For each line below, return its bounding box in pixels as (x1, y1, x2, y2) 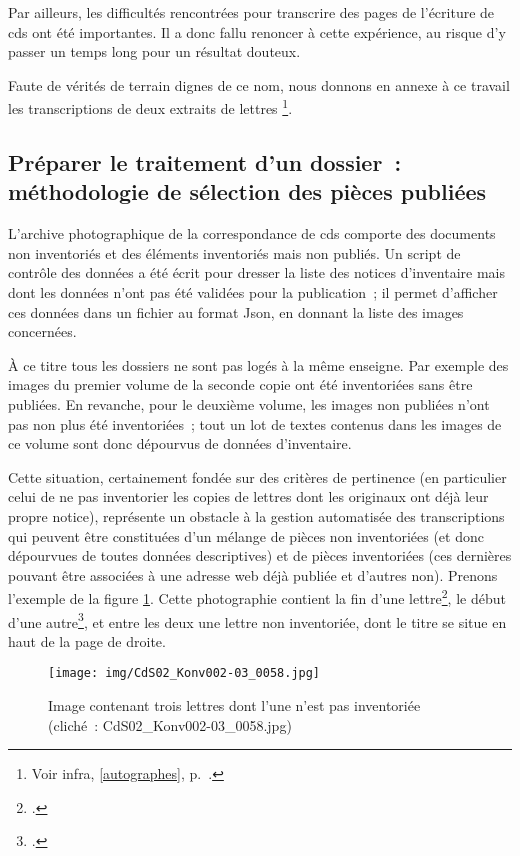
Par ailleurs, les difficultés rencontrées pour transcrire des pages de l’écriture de (8, 2, 495, 22)
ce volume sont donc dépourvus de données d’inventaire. (8, 433, 352, 454)
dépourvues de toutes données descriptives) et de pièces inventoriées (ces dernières (8, 545, 512, 566)
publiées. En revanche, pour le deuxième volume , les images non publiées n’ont (8, 393, 490, 414)
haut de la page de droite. (8, 630, 166, 651)
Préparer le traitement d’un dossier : (8, 147, 402, 178)
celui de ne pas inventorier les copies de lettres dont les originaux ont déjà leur (8, 486, 489, 507)
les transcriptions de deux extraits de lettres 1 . (8, 95, 293, 119)
